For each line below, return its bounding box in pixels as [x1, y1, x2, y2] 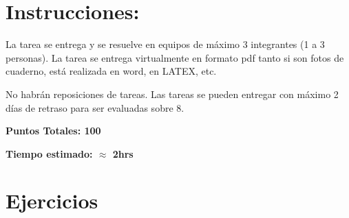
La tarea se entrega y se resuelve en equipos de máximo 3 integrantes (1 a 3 [6, 37, 325, 51]
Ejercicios [6, 186, 98, 215]
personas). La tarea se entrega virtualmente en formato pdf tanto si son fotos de [6, 50, 344, 64]
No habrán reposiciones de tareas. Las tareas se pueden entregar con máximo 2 [6, 86, 339, 101]
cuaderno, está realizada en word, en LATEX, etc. [6, 64, 217, 78]
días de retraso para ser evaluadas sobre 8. [6, 100, 184, 114]
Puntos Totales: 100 [6, 123, 101, 138]
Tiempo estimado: [6, 146, 93, 160]
